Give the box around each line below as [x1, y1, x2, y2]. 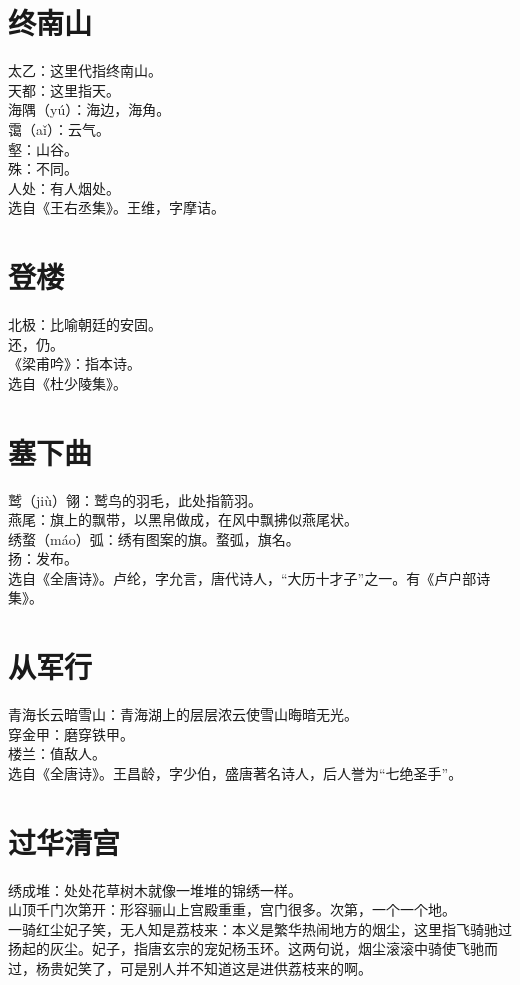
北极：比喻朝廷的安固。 [8, 314, 162, 334]
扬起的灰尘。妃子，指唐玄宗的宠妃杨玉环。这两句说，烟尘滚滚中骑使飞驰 [8, 938, 484, 959]
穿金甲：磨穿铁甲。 [8, 723, 134, 744]
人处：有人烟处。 [8, 177, 120, 198]
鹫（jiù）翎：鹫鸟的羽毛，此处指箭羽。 [8, 489, 262, 510]
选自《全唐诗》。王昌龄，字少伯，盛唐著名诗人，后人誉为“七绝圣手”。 [8, 762, 463, 783]
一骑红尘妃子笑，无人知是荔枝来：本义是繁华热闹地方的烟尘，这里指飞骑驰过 [8, 918, 512, 939]
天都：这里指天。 [8, 79, 120, 100]
